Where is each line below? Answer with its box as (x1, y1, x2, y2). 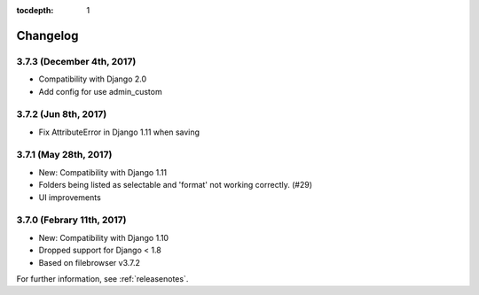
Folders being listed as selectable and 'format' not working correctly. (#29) (38, 180, 313, 190)
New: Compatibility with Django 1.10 (38, 232, 169, 243)
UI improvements (38, 191, 101, 203)
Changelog (16, 27, 79, 43)
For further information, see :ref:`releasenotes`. (16, 273, 189, 283)
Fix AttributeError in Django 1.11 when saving (38, 127, 200, 137)
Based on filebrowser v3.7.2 (38, 257, 141, 268)
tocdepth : (16, 5, 54, 15)
